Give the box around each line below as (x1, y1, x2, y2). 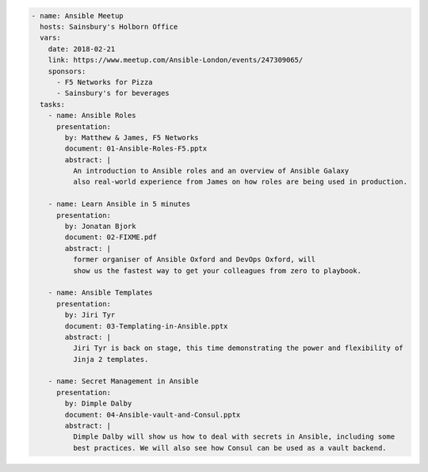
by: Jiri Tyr (64, 310, 116, 320)
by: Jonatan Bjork (64, 222, 136, 231)
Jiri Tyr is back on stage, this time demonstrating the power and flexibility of (72, 344, 403, 352)
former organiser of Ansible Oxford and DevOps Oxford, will (72, 255, 316, 265)
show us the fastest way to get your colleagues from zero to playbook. (72, 266, 362, 275)
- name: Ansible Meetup (31, 11, 124, 20)
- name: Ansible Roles (48, 111, 136, 120)
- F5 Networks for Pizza (56, 78, 154, 86)
